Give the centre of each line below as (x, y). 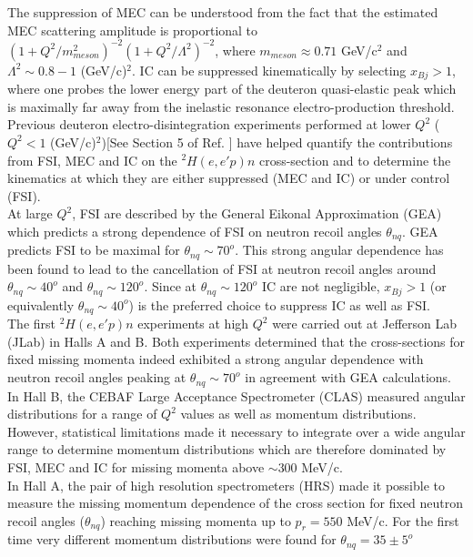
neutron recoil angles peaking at (97, 377)
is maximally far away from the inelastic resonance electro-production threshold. (231, 106)
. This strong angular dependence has (339, 250)
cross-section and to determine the (355, 160)
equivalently (41, 304)
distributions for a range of (82, 414)
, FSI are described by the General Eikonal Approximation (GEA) (257, 213)
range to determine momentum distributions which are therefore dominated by (227, 449)
